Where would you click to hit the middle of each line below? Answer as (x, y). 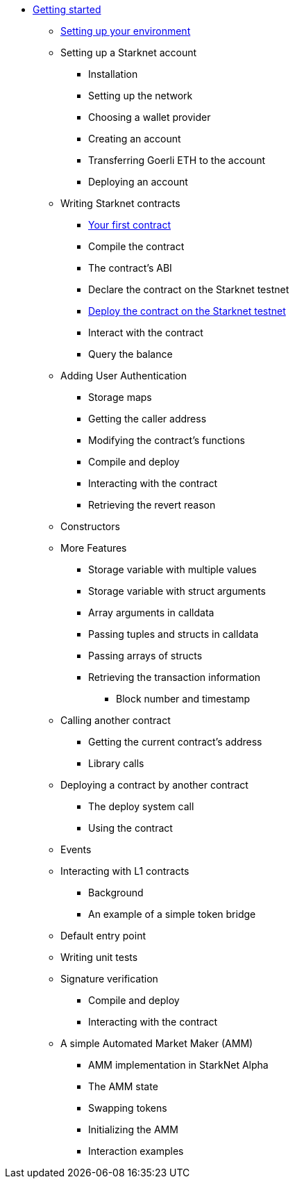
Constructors (90, 526)
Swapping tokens (128, 1108)
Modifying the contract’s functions (167, 440)
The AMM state (123, 1086)
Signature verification (109, 979)
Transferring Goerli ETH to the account (177, 160)
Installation (113, 74)
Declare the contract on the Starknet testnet (189, 289)
